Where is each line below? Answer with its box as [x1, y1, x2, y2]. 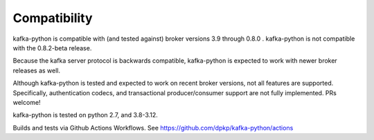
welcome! [12, 98, 41, 106]
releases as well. [12, 66, 60, 74]
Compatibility [12, 10, 93, 26]
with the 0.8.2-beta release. [12, 43, 92, 52]
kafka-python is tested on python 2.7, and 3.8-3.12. [12, 111, 159, 119]
